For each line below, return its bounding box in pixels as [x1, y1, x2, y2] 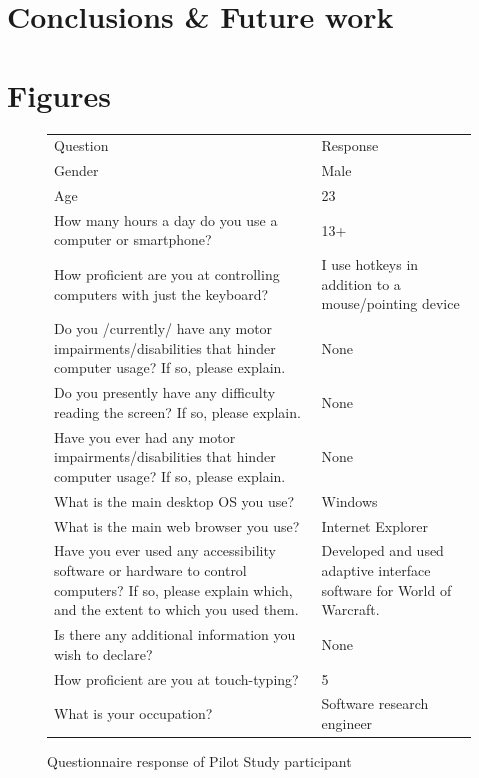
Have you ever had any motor [54, 426, 236, 447]
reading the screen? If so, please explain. [54, 401, 301, 422]
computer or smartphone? [54, 229, 212, 250]
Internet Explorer [321, 515, 429, 536]
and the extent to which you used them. [54, 599, 299, 620]
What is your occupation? [54, 703, 213, 724]
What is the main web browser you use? [54, 515, 300, 536]
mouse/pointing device [321, 293, 460, 314]
